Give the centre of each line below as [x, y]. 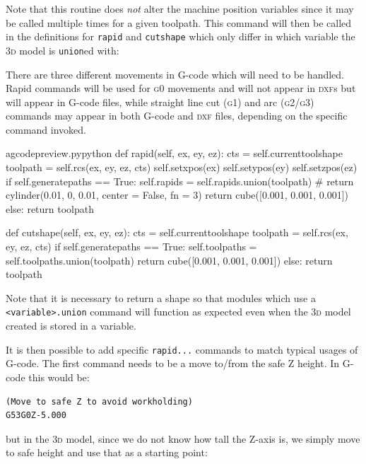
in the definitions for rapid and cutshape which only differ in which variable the [181, 36]
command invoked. [46, 129]
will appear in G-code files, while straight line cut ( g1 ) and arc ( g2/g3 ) [160, 101]
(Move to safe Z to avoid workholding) [99, 401]
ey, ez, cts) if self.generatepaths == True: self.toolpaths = [131, 246]
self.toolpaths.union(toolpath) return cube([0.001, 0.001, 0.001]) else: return [169, 260]
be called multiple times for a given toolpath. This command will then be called [179, 22]
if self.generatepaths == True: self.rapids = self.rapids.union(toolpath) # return [180, 181]
